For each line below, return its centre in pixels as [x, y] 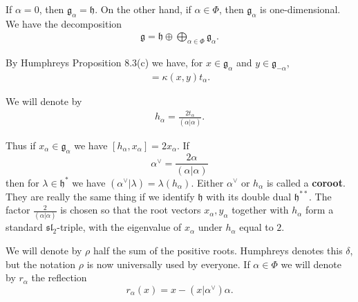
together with [260, 210]
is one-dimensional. [300, 9]
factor [18, 210]
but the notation [41, 264]
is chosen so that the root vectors [131, 210]
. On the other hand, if [143, 9]
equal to [256, 227]
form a [320, 210]
